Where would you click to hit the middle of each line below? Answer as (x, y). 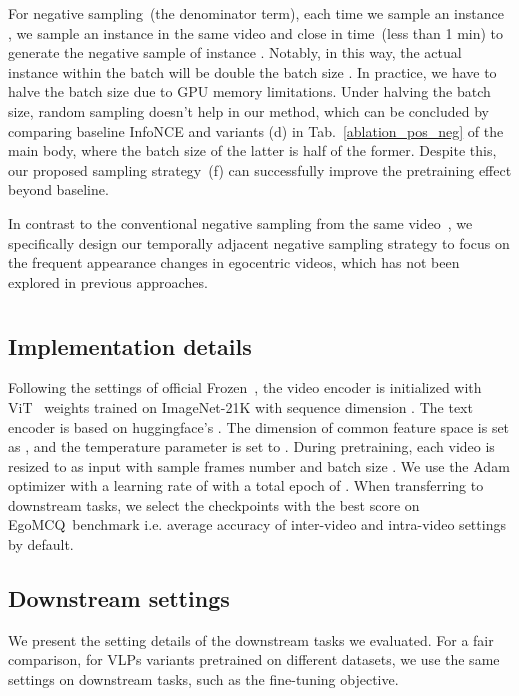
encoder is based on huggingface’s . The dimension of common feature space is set (259, 426)
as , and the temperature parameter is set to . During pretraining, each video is (251, 446)
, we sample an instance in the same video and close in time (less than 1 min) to (256, 32)
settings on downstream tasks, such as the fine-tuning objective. (203, 679)
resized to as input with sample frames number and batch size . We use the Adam (259, 465)
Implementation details (130, 345)
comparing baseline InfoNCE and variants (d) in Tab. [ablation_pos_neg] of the (256, 130)
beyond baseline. (58, 189)
